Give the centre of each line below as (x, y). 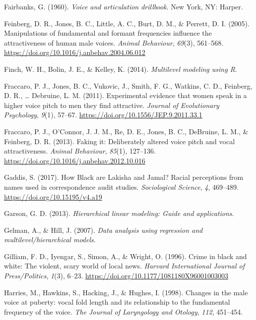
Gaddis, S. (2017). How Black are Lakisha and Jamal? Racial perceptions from (124, 177)
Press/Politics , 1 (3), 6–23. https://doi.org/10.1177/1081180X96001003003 (116, 276)
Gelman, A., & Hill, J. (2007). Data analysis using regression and (103, 230)
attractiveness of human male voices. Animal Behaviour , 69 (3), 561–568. (114, 42)
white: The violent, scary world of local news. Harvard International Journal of (124, 266)
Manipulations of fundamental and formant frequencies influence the (108, 33)
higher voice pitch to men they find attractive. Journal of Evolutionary (112, 105)
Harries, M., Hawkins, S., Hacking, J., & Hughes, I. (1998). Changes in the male (126, 292)
